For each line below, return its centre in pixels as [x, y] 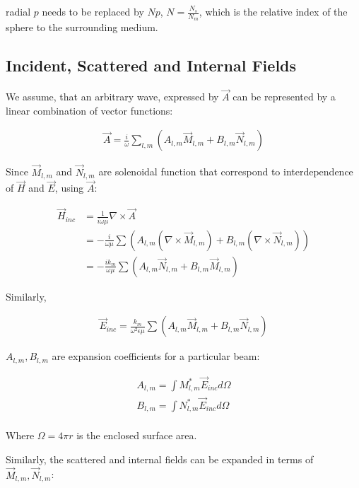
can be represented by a [284, 97]
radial [18, 11]
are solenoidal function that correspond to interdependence [226, 172]
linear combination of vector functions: [89, 110]
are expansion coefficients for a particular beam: [156, 356]
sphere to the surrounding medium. [82, 27]
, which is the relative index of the [273, 11]
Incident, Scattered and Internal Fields [151, 65]
